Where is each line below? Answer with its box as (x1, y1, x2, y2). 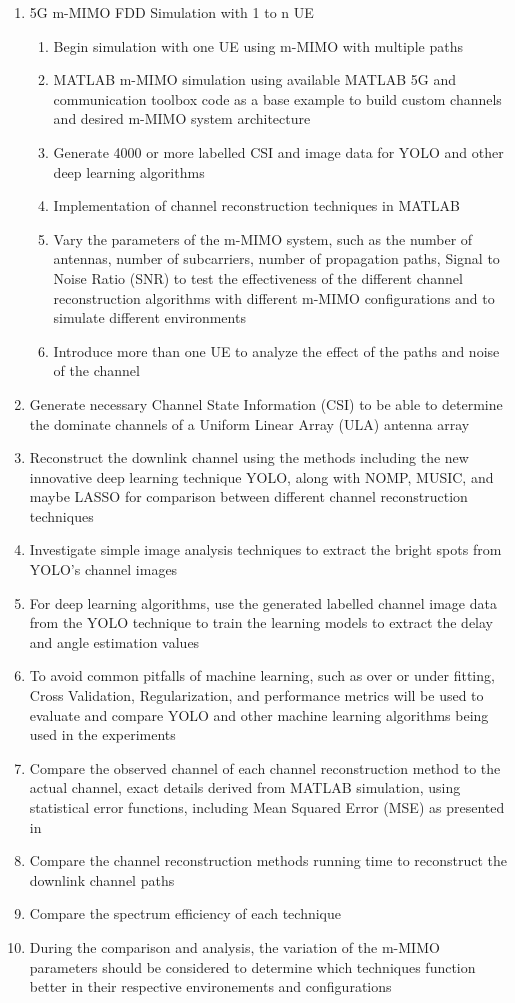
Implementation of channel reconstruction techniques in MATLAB (53, 195, 460, 216)
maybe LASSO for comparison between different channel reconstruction (29, 486, 468, 507)
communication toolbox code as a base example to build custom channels (53, 88, 502, 109)
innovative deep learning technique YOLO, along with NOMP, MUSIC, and (29, 466, 494, 487)
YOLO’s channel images (29, 559, 178, 580)
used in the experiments (29, 724, 176, 745)
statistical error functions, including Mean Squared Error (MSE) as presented (29, 797, 505, 817)
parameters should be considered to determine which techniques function (29, 956, 476, 977)
